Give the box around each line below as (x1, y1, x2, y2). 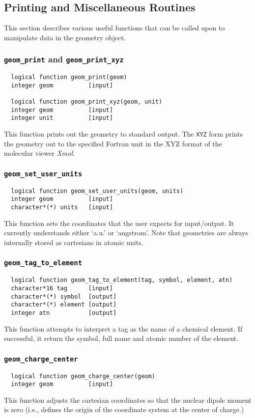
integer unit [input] (11, 114, 113, 122)
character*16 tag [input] (11, 284, 113, 292)
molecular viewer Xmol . (4, 148, 75, 158)
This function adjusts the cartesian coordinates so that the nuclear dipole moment (4, 394, 252, 405)
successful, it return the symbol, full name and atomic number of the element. (4, 333, 239, 343)
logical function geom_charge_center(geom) (11, 372, 155, 380)
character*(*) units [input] (11, 204, 113, 211)
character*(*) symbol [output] (11, 293, 117, 300)
